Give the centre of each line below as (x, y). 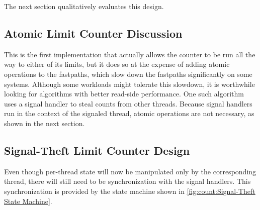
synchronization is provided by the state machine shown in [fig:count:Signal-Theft (130, 191)
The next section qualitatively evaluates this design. (84, 6)
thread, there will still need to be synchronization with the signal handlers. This (127, 181)
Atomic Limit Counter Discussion (93, 33)
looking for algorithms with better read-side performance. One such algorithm (124, 94)
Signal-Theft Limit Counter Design (97, 150)
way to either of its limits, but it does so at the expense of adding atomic (117, 64)
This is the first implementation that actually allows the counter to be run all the (130, 54)
